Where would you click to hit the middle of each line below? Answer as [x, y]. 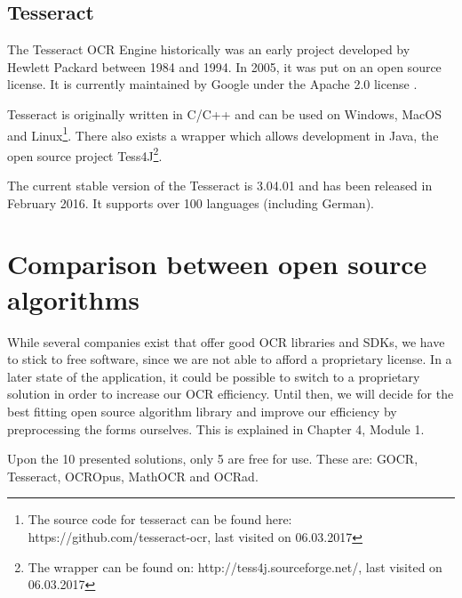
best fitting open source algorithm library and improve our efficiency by [202, 411]
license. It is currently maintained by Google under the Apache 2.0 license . [212, 84]
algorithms [73, 299]
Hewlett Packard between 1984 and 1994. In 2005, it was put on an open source [224, 66]
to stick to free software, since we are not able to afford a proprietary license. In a [230, 359]
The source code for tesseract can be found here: [160, 519]
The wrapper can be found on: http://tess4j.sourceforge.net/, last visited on [235, 566]
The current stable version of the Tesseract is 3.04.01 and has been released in [220, 186]
